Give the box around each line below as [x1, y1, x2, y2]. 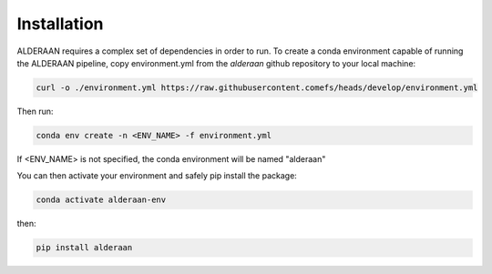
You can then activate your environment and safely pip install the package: [16, 170, 298, 181]
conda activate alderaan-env [36, 195, 167, 205]
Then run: [16, 106, 54, 117]
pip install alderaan [36, 242, 133, 253]
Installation [16, 14, 104, 34]
